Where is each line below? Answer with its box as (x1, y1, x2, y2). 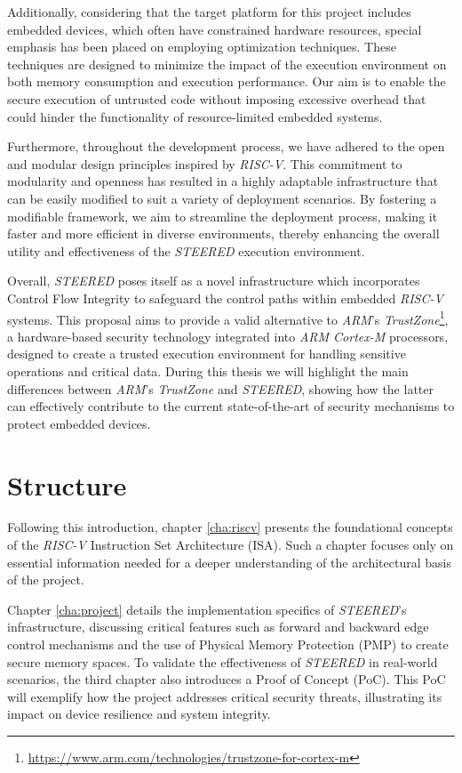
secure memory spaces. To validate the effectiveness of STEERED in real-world (7, 652, 438, 671)
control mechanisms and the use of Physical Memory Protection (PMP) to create (7, 635, 449, 653)
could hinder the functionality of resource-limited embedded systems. (7, 107, 383, 125)
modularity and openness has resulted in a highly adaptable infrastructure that (7, 172, 439, 190)
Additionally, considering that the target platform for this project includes (7, 3, 411, 20)
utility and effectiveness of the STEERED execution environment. (7, 241, 365, 260)
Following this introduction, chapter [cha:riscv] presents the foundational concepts (7, 518, 453, 536)
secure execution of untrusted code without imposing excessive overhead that (7, 89, 426, 108)
